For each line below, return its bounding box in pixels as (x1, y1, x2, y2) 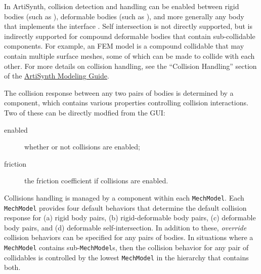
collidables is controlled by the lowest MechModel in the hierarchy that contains (4, 252, 249, 262)
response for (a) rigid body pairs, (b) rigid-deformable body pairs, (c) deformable (4, 212, 256, 223)
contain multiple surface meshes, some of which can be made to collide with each (4, 50, 255, 61)
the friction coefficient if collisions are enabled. (24, 175, 168, 186)
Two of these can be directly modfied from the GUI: (4, 107, 165, 118)
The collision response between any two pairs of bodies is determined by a (4, 87, 234, 98)
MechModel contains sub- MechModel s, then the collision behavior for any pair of (4, 242, 249, 252)
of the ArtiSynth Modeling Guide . (4, 70, 109, 81)
